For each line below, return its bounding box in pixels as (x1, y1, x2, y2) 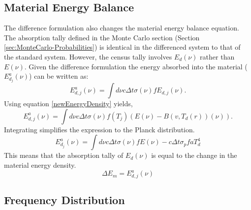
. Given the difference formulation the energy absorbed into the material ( (24, 61, 248, 71)
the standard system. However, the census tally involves (4, 51, 172, 61)
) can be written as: (29, 71, 89, 81)
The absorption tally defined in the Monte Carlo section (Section (4, 32, 200, 42)
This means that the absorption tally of (4, 150, 124, 160)
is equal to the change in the (151, 150, 237, 160)
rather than (200, 51, 235, 61)
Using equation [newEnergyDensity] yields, (4, 98, 133, 109)
